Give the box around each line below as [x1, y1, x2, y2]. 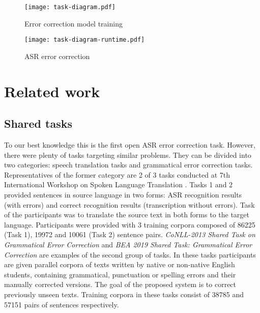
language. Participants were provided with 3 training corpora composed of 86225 [4, 219, 255, 230]
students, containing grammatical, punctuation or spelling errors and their [4, 269, 236, 279]
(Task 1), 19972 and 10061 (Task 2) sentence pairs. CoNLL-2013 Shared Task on [4, 229, 255, 240]
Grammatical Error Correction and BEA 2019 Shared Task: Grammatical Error [4, 239, 252, 250]
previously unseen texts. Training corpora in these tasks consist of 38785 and [4, 289, 244, 299]
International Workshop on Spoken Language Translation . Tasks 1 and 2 [4, 179, 233, 190]
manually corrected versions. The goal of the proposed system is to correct [4, 279, 237, 290]
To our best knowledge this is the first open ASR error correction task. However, [4, 139, 255, 150]
